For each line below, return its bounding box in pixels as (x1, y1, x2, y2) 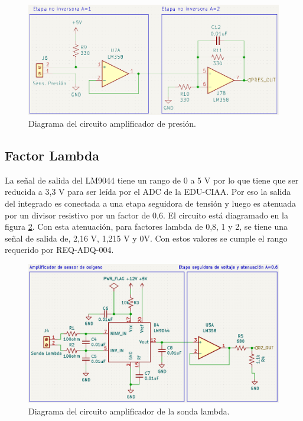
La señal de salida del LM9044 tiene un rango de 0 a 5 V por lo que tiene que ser (5, 173, 299, 186)
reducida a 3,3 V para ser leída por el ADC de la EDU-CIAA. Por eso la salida (5, 185, 291, 198)
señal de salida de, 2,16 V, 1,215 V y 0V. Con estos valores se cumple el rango (5, 232, 288, 244)
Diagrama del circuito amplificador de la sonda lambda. (28, 404, 230, 417)
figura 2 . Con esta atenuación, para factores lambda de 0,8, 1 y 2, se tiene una (5, 220, 288, 233)
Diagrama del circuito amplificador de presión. (28, 117, 196, 129)
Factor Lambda (5, 146, 100, 164)
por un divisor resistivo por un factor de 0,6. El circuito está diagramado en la (5, 208, 288, 221)
